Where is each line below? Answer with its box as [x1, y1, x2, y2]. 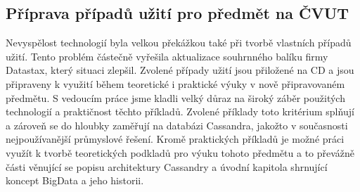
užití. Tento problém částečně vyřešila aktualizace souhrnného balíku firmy [6, 49, 328, 63]
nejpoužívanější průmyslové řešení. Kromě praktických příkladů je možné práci [6, 132, 345, 146]
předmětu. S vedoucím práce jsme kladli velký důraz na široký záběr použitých [6, 90, 345, 105]
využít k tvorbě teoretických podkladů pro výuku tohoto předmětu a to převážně [6, 145, 355, 160]
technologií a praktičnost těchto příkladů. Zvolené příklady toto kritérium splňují [6, 104, 354, 119]
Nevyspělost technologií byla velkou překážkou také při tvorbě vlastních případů [6, 35, 352, 50]
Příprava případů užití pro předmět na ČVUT [6, 2, 349, 24]
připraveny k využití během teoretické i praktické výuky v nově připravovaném [6, 76, 345, 91]
